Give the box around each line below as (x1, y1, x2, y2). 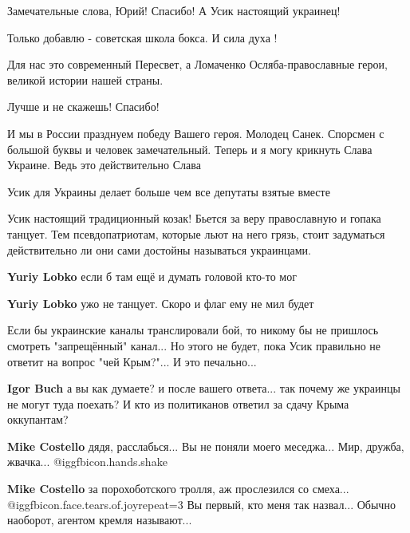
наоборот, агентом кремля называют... (7, 511, 192, 528)
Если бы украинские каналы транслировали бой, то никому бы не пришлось (7, 322, 379, 338)
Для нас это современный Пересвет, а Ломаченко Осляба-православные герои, (7, 56, 388, 73)
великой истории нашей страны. (7, 71, 164, 88)
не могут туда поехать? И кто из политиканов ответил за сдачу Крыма (7, 395, 349, 412)
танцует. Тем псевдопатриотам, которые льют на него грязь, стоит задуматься (7, 225, 385, 242)
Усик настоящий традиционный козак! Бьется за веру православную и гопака (7, 210, 381, 227)
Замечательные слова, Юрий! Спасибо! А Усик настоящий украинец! (7, 2, 341, 18)
